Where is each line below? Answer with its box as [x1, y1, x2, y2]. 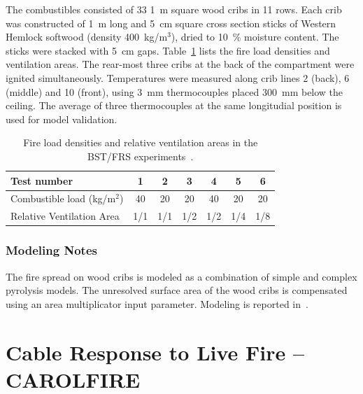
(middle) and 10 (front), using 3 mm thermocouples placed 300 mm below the [6, 84, 343, 99]
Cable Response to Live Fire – [6, 337, 305, 366]
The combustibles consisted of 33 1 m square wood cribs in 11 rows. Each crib [6, 2, 342, 16]
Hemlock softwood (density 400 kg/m [6, 29, 168, 44]
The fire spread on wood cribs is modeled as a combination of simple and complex [6, 269, 357, 283]
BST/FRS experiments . [87, 148, 194, 163]
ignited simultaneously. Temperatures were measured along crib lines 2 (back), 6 [6, 70, 350, 85]
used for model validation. [6, 111, 118, 126]
